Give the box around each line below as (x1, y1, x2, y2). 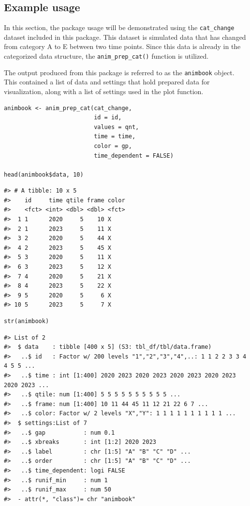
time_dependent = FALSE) (94, 152, 174, 159)
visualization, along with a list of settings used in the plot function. (4, 86, 204, 96)
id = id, (94, 114, 122, 121)
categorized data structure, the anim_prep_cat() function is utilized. (4, 51, 209, 61)
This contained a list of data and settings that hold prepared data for (4, 77, 210, 87)
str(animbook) (4, 318, 49, 325)
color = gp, (94, 142, 132, 149)
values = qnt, (94, 123, 139, 131)
